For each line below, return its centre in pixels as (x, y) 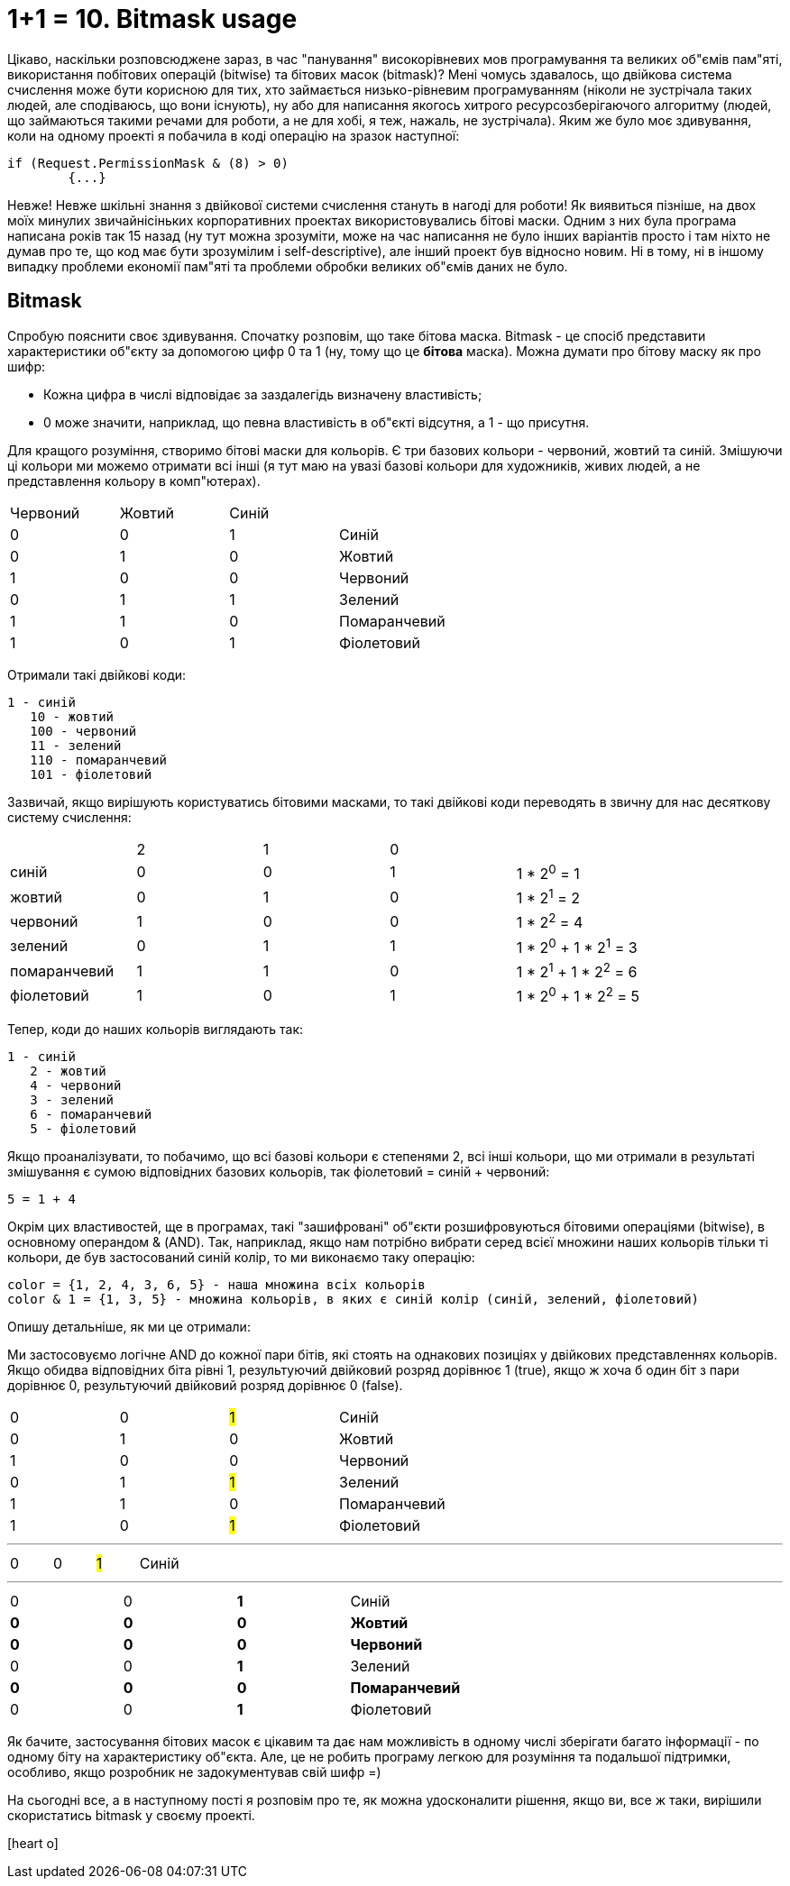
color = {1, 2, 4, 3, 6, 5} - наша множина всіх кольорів (216, 1284)
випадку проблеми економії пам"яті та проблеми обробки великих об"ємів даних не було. (288, 266)
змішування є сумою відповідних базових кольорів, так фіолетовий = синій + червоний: (279, 1171)
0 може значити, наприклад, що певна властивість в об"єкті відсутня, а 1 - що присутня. (317, 422)
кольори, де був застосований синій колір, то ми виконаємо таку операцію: (241, 1257)
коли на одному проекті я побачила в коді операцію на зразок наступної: (234, 135)
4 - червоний (76, 1085)
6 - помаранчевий (91, 1114)
